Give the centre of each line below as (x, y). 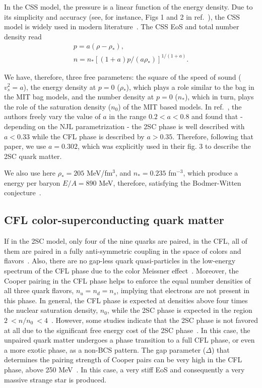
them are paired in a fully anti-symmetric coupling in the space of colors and (123, 251)
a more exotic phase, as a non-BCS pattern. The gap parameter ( (105, 349)
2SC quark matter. (33, 156)
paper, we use (25, 146)
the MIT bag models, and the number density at (79, 97)
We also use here (30, 173)
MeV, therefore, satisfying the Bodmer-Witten (170, 182)
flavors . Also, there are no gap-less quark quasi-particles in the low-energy (120, 261)
